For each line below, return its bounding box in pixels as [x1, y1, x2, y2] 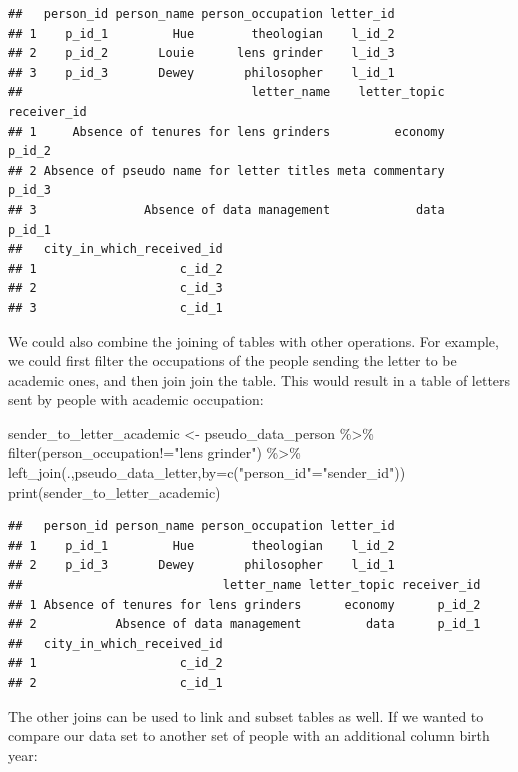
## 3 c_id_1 [8, 300, 223, 315]
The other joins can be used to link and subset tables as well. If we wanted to [8, 705, 484, 726]
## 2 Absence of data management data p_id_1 [8, 617, 481, 632]
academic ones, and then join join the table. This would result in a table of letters [8, 369, 511, 390]
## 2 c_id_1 [8, 676, 223, 690]
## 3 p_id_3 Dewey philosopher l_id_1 [8, 65, 395, 80]
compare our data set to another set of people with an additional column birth [8, 725, 490, 746]
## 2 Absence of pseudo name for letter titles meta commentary [8, 163, 445, 178]
